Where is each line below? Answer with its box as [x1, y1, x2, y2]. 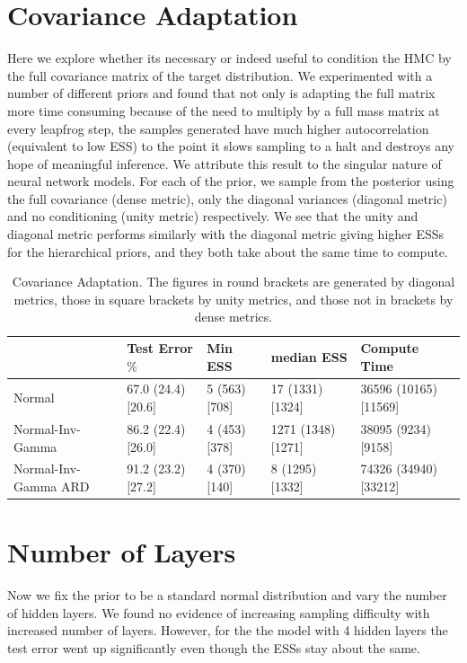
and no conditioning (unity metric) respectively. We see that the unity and [7, 207, 419, 225]
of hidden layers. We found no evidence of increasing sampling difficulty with [7, 603, 430, 622]
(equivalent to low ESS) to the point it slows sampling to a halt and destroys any [7, 137, 455, 155]
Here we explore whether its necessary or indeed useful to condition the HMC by [7, 49, 452, 67]
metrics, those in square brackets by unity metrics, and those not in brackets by [13, 289, 454, 308]
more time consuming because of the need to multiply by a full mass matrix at [7, 101, 440, 119]
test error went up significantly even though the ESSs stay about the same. [7, 638, 420, 657]
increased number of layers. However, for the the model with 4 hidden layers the [7, 621, 448, 640]
